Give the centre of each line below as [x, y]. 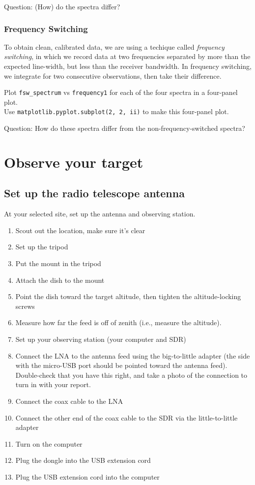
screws [25, 306]
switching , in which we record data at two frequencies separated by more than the [127, 56]
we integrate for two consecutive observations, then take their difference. [113, 76]
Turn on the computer [49, 443]
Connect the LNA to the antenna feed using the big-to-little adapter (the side [133, 355]
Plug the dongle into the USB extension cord [83, 460]
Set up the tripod [42, 247]
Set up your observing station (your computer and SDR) [101, 339]
